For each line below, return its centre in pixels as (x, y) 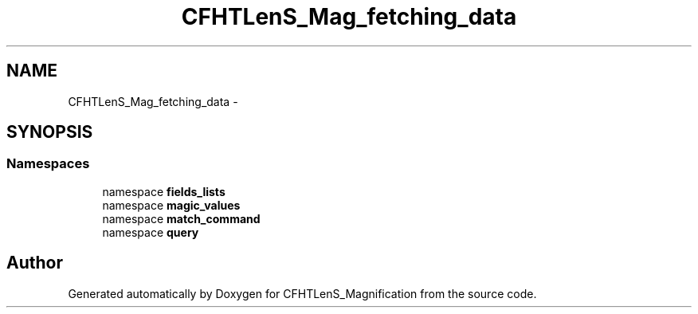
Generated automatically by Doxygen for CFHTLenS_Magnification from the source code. (302, 293)
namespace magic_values (171, 205)
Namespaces (48, 164)
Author (35, 263)
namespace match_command (181, 218)
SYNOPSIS (50, 132)
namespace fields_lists (164, 191)
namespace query (151, 232)
